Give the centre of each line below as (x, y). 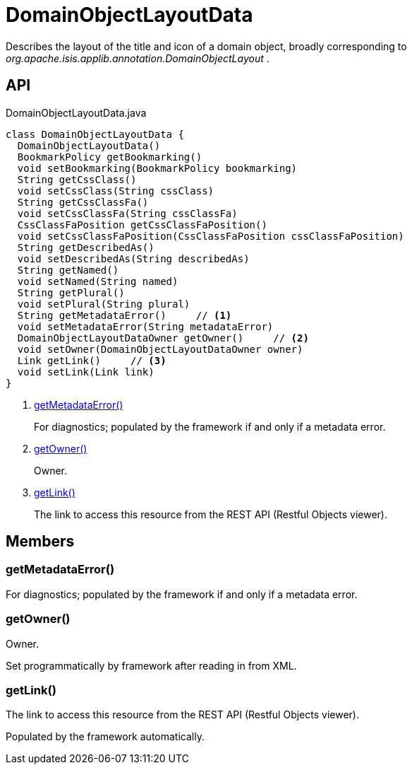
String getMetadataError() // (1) (125, 315)
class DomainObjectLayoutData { (95, 134)
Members (40, 542)
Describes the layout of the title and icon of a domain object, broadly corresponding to (206, 46)
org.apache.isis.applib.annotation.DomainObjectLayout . (138, 58)
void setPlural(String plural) (104, 304)
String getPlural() (71, 292)
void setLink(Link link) (86, 372)
